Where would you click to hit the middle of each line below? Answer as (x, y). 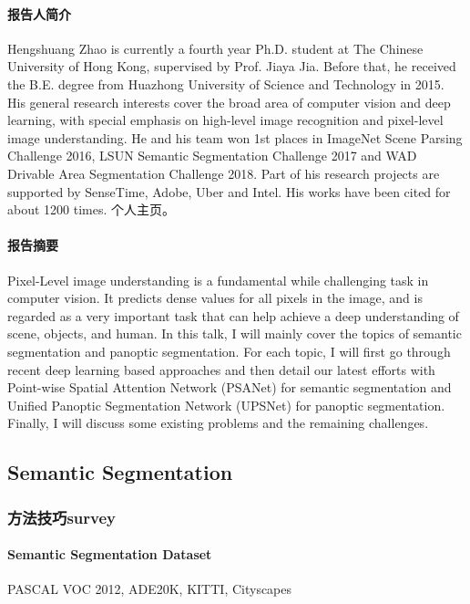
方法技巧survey (62, 517)
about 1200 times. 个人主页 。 (92, 209)
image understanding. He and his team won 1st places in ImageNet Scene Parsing (235, 137)
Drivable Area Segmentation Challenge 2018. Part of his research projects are (224, 173)
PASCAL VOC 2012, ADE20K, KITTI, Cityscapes (150, 589)
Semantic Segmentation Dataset (110, 554)
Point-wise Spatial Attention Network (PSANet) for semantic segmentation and (230, 387)
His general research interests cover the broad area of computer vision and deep (229, 102)
